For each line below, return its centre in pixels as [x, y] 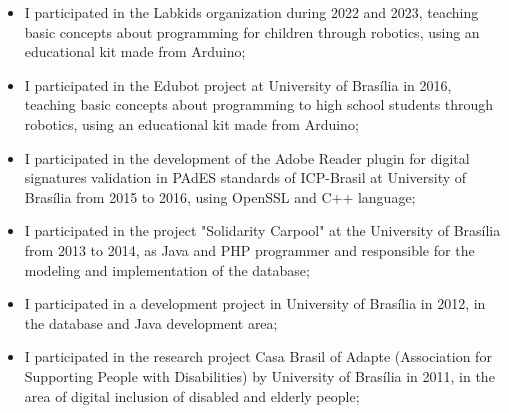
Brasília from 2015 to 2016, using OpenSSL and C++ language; [220, 196]
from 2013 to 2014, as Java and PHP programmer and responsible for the [249, 249]
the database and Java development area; [151, 322]
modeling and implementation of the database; [167, 269]
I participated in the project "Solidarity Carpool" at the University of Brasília [262, 230]
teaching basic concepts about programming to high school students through [259, 104]
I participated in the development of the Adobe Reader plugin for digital [247, 157]
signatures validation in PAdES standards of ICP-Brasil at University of [245, 177]
